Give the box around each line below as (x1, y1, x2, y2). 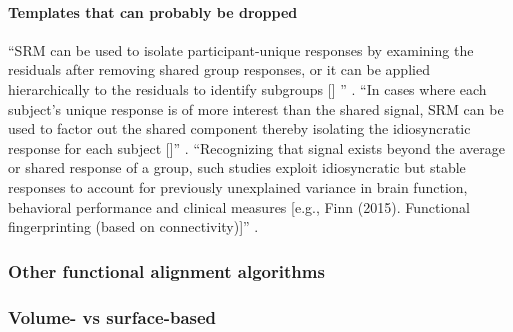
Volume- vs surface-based (8, 304, 217, 329)
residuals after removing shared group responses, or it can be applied (8, 59, 430, 80)
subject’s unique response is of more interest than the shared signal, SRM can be (8, 98, 504, 119)
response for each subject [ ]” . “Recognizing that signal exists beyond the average (8, 137, 505, 158)
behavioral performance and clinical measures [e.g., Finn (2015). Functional (8, 196, 470, 217)
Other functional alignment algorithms (8, 258, 325, 283)
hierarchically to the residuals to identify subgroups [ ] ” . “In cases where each (8, 78, 487, 99)
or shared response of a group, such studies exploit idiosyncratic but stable (8, 157, 466, 178)
